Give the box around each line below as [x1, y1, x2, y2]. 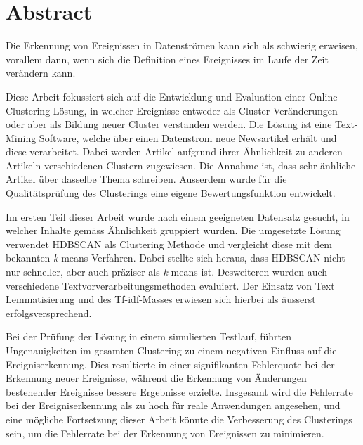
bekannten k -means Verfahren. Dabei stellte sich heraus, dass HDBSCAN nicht [6, 250, 345, 265]
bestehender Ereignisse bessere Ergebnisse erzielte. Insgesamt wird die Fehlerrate [6, 384, 353, 399]
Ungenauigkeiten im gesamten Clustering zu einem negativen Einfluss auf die [6, 343, 337, 357]
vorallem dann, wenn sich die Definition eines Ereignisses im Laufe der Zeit [6, 51, 329, 66]
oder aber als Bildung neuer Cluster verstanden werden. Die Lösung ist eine [6, 117, 332, 131]
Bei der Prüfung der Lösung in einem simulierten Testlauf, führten [6, 329, 292, 344]
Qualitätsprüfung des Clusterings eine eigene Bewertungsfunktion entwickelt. [6, 186, 336, 200]
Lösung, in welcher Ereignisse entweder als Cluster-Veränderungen [53, 103, 338, 117]
